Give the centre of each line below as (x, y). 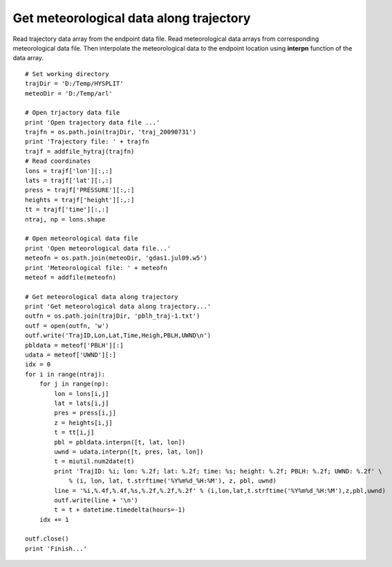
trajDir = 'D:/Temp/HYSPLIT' (74, 84)
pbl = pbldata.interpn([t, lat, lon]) (120, 442)
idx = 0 (38, 364)
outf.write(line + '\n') (96, 500)
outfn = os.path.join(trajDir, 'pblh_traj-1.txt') (113, 316)
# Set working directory (67, 74)
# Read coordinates (58, 161)
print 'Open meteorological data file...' (98, 248)
